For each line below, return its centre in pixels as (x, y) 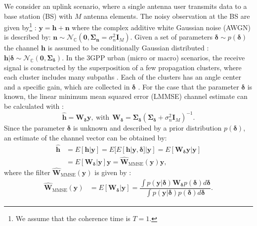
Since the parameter (34, 128)
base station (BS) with (38, 16)
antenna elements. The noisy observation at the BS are (167, 16)
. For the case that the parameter (189, 86)
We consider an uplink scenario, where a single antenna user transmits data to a (126, 6)
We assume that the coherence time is (73, 218)
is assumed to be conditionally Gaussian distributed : (128, 48)
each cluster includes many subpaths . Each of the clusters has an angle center (123, 77)
